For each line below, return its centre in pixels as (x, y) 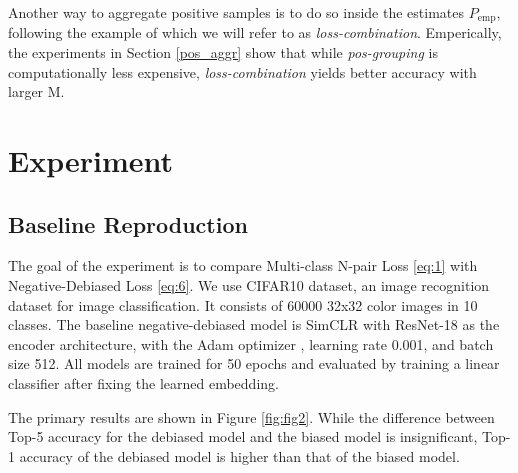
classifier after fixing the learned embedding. (143, 382)
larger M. (36, 91)
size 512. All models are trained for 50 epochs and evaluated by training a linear (254, 363)
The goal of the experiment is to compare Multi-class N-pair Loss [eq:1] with (243, 265)
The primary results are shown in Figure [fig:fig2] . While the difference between (251, 416)
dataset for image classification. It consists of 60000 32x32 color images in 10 (243, 304)
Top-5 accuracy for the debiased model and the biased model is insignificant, (243, 436)
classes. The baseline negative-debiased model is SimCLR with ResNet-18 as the (254, 324)
